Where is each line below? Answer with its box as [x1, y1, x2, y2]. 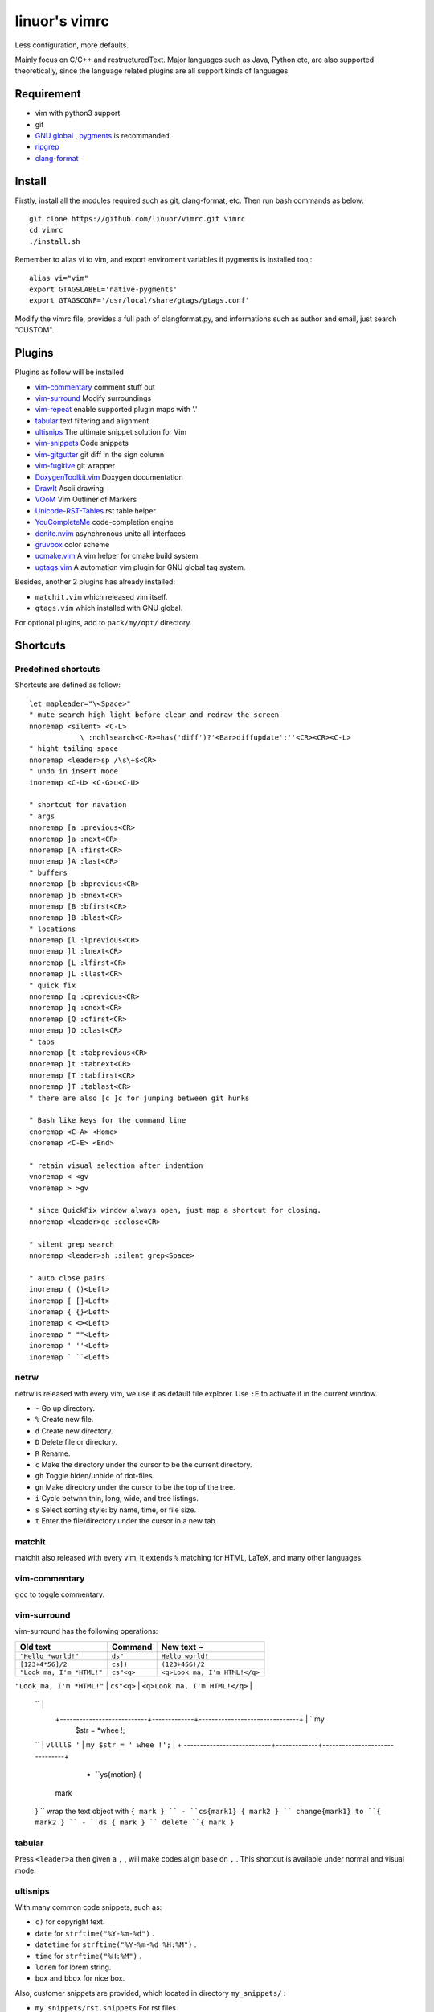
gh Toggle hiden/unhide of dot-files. [35, 1471, 155, 1481]
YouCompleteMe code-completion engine [35, 517, 174, 527]
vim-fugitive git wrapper [35, 461, 116, 471]
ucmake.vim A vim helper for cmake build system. [35, 551, 200, 561]
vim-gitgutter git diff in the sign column [35, 449, 165, 459]
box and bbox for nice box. [35, 1973, 125, 1983]
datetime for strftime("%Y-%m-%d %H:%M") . [35, 1940, 197, 1949]
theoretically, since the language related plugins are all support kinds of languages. [14, 66, 291, 76]
